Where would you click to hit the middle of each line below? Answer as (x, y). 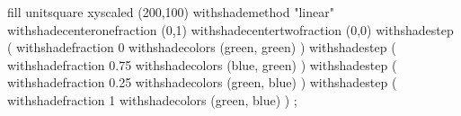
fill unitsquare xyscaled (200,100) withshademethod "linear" (171, 12)
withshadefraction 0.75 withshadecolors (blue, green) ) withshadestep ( (202, 64)
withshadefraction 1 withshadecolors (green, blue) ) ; (152, 99)
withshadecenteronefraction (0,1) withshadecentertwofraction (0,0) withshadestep (230, 29)
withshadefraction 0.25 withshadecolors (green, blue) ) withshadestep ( (202, 82)
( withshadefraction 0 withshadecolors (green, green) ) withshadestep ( (202, 47)
